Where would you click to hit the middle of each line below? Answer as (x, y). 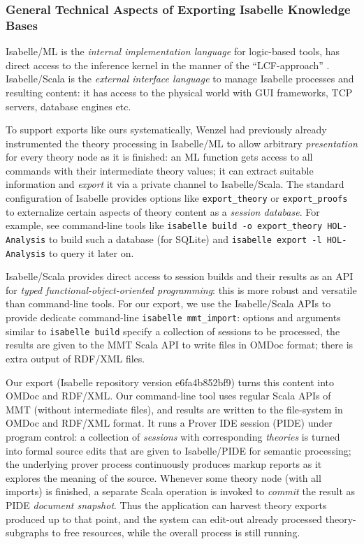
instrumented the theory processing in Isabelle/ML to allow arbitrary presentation (182, 143)
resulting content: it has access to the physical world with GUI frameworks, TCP (179, 92)
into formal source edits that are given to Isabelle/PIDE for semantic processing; (179, 450)
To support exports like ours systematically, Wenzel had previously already (166, 130)
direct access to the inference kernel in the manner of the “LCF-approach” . (168, 65)
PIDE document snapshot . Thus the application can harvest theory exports (166, 505)
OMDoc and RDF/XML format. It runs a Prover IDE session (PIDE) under (169, 423)
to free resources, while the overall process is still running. (176, 532)
